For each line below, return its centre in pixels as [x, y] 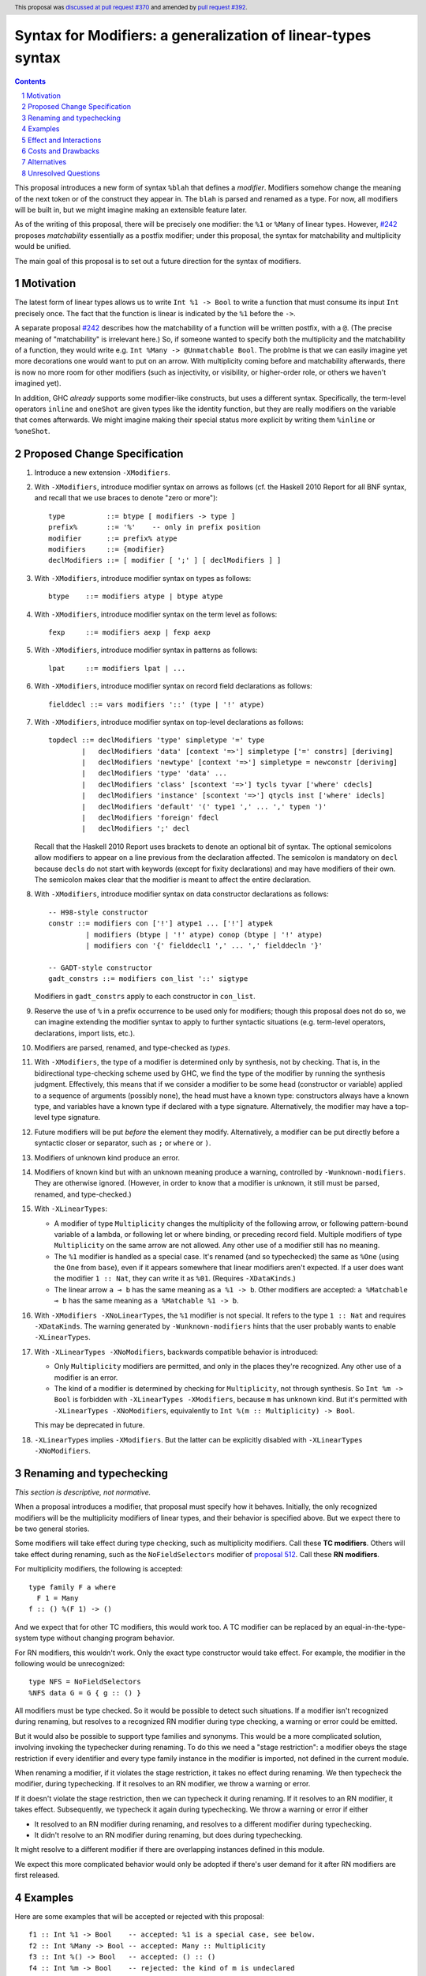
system [26, 1638]
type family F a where [73, 1587]
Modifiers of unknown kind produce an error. [107, 1157]
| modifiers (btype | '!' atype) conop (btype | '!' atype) [204, 934]
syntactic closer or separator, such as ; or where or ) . [123, 1143]
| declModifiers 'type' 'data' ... [155, 773]
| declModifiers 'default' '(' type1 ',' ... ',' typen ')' [204, 807]
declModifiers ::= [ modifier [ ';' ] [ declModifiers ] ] [165, 560]
